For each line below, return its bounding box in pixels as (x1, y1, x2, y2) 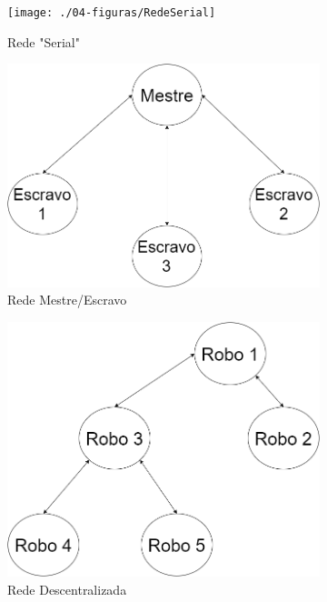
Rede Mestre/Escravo (7, 290, 127, 309)
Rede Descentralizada (7, 579, 127, 598)
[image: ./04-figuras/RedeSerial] (7, 6, 216, 19)
